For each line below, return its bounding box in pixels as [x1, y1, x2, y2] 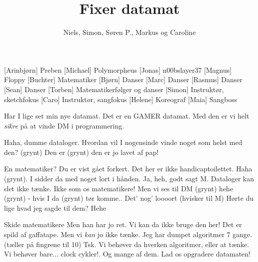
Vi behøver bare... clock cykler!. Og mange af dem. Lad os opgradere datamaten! [4, 249, 251, 259]
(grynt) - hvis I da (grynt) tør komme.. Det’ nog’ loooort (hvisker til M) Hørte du [4, 193, 254, 203]
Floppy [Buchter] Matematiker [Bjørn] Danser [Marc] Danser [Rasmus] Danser [4, 74, 243, 85]
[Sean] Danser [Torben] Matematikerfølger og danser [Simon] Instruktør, [4, 84, 224, 94]
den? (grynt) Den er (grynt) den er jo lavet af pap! [4, 146, 159, 157]
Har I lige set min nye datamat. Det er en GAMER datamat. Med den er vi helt [4, 111, 250, 121]
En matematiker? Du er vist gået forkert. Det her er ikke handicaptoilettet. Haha [4, 163, 253, 174]
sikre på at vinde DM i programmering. [4, 120, 125, 131]
